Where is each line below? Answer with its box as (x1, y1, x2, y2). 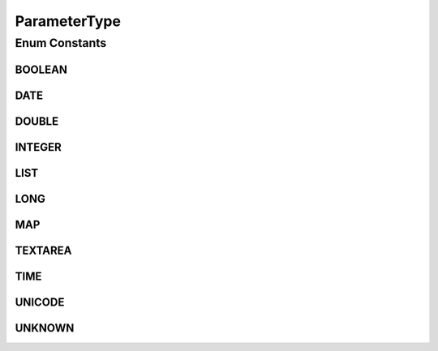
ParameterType (15, 12, 122, 30)
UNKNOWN (15, 321, 75, 335)
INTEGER (15, 140, 62, 154)
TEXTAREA (15, 243, 72, 257)
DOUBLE (15, 114, 59, 128)
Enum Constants (15, 36, 107, 50)
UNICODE (15, 295, 65, 309)
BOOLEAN (15, 62, 68, 76)
